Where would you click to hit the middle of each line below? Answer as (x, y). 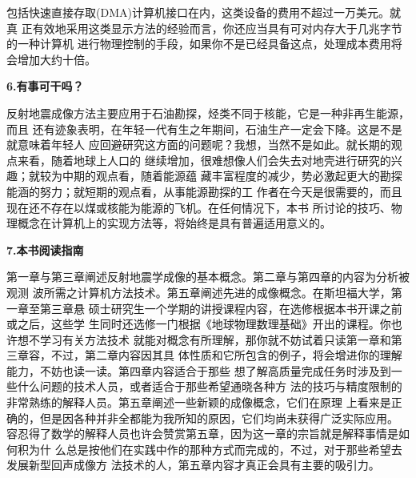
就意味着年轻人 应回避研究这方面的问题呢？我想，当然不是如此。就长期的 (199, 145)
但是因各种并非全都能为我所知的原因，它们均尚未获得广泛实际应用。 (219, 418)
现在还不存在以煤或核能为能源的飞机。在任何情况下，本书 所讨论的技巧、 (199, 207)
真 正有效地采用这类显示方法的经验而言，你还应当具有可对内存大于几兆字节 (204, 28)
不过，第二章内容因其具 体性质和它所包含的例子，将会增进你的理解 (226, 355)
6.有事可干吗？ (45, 86)
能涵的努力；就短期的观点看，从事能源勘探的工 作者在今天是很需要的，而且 (204, 191)
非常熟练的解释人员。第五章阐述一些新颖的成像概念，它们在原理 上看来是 (199, 402)
